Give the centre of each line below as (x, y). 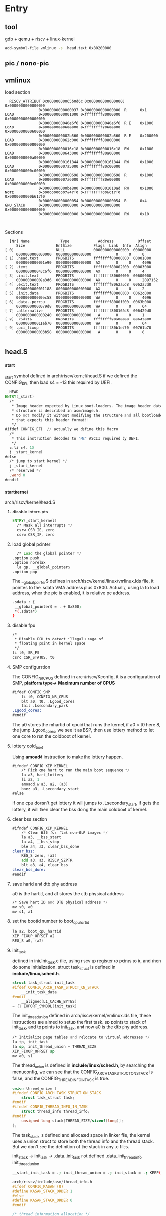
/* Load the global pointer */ (49, 553)
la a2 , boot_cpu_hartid (37, 931)
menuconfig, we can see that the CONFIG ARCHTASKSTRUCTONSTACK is (83, 1072)
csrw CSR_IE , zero (36, 530)
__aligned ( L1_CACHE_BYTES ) (49, 1001)
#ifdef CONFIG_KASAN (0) (38, 1186)
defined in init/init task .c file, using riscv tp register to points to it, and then (86, 961)
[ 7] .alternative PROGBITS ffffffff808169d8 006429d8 (78, 311)
